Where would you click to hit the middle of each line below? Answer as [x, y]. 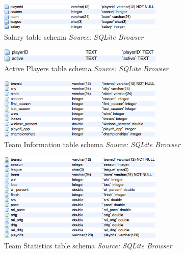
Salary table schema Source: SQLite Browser [74, 36]
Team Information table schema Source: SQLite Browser [92, 144]
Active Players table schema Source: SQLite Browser [86, 68]
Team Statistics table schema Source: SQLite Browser [88, 245]
